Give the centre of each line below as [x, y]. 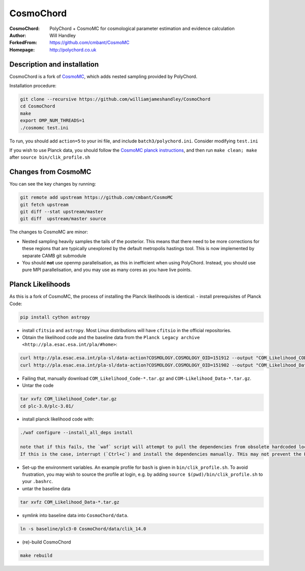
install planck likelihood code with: [58, 419]
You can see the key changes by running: [53, 184]
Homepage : [22, 50]
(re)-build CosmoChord [47, 542]
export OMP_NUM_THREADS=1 [52, 121]
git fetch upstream [44, 204]
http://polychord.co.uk [73, 50]
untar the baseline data [46, 489]
